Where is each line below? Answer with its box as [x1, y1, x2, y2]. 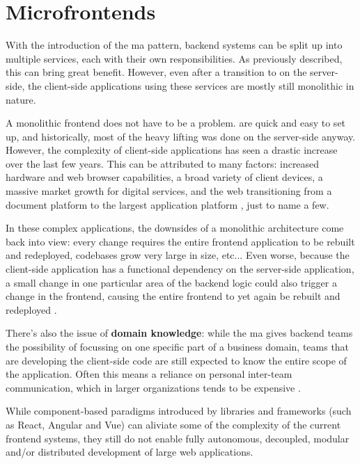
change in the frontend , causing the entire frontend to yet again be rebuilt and [6, 289, 341, 303]
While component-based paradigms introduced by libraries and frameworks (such [6, 403, 352, 418]
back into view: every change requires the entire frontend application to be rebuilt [6, 234, 355, 248]
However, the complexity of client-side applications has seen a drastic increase [6, 143, 338, 157]
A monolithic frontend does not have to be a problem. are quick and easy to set [6, 115, 346, 130]
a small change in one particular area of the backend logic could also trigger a [6, 275, 337, 289]
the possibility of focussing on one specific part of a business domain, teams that [6, 339, 350, 353]
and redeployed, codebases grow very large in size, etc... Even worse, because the [6, 248, 350, 262]
